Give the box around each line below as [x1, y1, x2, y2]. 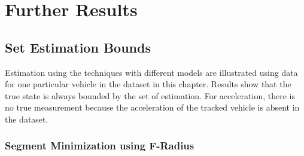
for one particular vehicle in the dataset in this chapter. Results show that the [5, 78, 291, 90]
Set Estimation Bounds [5, 38, 151, 56]
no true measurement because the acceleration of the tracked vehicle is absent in [5, 101, 300, 114]
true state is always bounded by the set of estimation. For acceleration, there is [5, 89, 295, 102]
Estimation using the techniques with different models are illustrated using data [5, 66, 298, 78]
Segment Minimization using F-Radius [5, 138, 194, 153]
